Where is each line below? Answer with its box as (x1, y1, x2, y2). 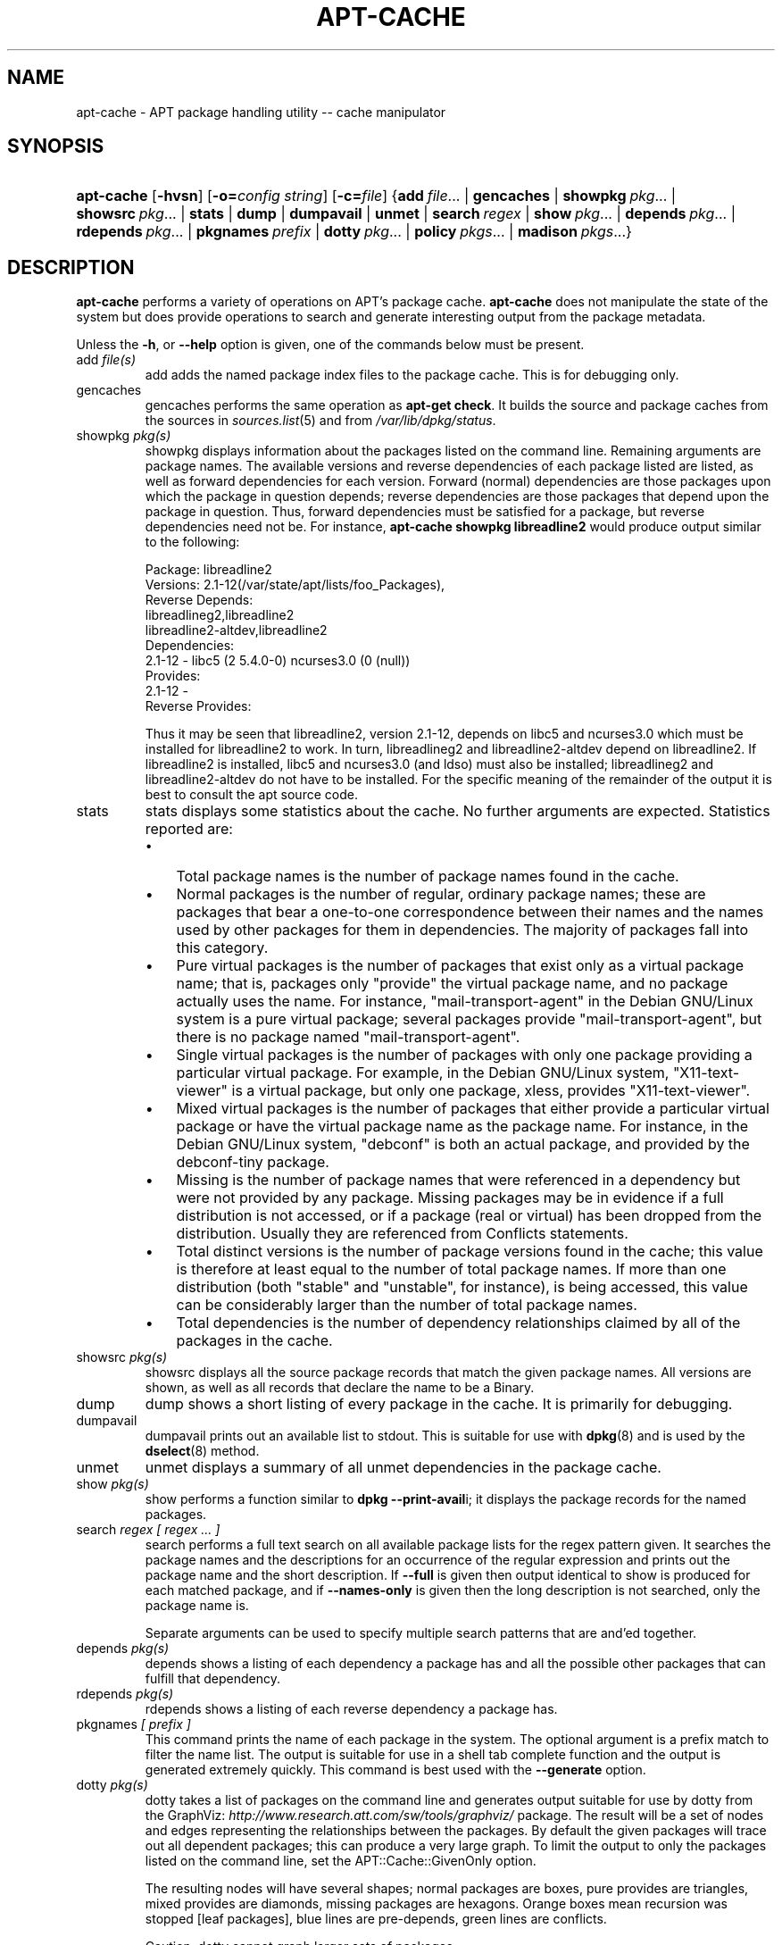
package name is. (145, 1598, 249, 1614)
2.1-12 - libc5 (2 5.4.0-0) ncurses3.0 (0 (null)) (145, 653, 411, 669)
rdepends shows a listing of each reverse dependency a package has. (145, 1701, 558, 1717)
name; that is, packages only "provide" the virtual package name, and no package (176, 974, 728, 993)
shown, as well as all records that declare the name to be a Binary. (145, 1380, 535, 1396)
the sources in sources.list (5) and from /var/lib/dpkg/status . (145, 413, 496, 429)
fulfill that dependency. (145, 1671, 280, 1687)
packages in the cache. (176, 1331, 333, 1350)
